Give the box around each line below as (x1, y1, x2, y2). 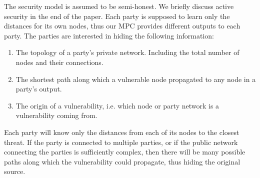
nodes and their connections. (15, 56, 103, 67)
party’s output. (15, 83, 62, 94)
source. (4, 166, 25, 176)
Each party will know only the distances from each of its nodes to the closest (4, 126, 239, 137)
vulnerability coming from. (15, 110, 97, 120)
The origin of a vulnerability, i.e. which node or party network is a (15, 100, 219, 110)
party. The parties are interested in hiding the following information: (4, 30, 214, 40)
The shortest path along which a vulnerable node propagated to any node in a (15, 73, 256, 84)
